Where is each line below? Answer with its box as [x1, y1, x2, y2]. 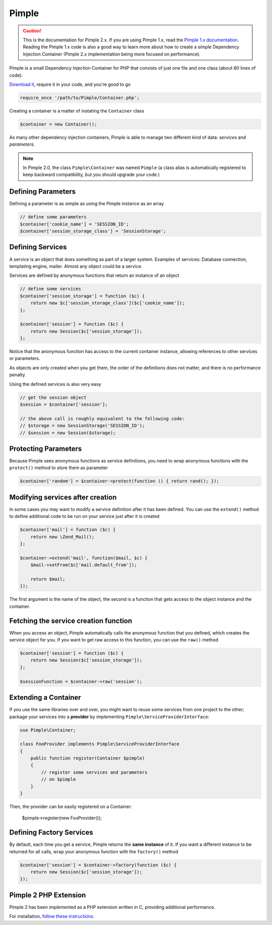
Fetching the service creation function [9, 616, 132, 625]
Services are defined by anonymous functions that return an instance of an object [9, 272, 179, 278]
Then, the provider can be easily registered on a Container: [9, 803, 132, 810]
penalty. [9, 372, 26, 378]
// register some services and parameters [41, 769, 148, 775]
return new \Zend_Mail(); [30, 534, 95, 540]
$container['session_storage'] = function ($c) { [20, 293, 145, 299]
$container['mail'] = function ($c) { [20, 527, 116, 533]
